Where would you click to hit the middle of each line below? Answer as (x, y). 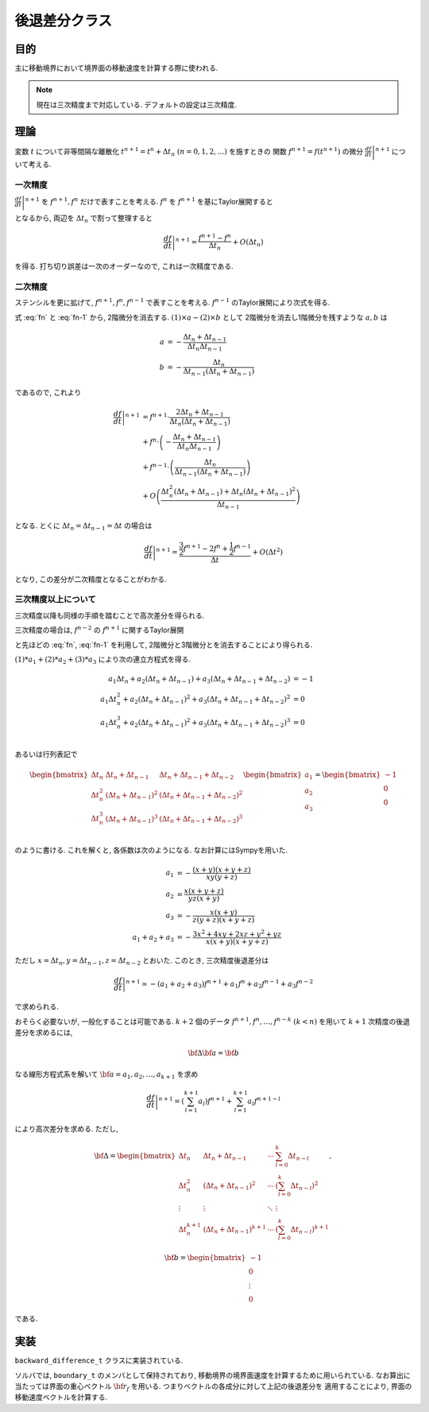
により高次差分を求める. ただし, (66, 1128)
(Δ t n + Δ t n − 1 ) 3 (131, 818)
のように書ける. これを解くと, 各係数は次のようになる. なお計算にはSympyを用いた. (151, 850)
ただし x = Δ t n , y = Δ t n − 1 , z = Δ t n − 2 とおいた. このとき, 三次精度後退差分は (142, 962)
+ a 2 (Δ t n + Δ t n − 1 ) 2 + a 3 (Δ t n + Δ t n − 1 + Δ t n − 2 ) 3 (207, 723)
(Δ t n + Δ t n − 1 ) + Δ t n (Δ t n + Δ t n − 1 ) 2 (234, 492)
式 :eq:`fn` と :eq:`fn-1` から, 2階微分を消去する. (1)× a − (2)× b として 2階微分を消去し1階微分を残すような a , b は (201, 317)
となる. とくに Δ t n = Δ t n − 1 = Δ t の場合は (83, 526)
